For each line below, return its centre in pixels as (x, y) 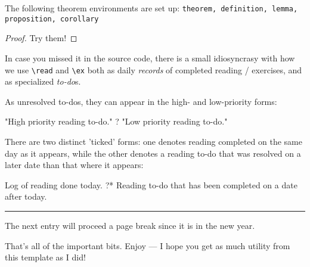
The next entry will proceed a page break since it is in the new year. (130, 225)
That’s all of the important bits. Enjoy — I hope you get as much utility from (148, 245)
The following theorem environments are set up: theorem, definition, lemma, (151, 8)
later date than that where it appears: (74, 165)
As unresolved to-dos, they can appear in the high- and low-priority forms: (141, 101)
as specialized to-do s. (43, 81)
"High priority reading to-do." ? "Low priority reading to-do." (116, 121)
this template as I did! (45, 257)
